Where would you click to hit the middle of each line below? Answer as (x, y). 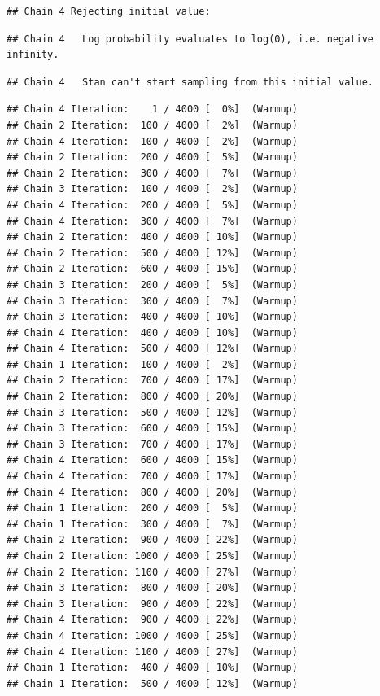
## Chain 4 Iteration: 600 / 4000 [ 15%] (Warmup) (152, 460)
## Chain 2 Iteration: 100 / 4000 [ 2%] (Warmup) (152, 125)
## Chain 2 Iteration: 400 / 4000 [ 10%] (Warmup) (152, 237)
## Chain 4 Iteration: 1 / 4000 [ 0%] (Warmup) (152, 109)
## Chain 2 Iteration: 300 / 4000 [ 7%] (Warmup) (152, 173)
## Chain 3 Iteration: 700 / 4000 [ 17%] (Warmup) (152, 444)
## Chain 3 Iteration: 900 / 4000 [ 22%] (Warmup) (152, 604)
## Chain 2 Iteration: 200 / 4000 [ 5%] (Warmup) (152, 158)
